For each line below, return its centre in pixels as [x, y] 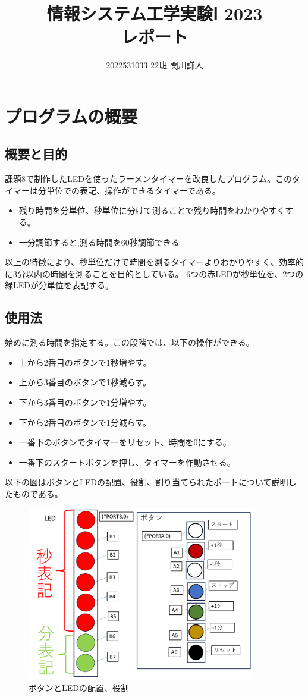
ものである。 [38, 494]
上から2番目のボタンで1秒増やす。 [85, 362]
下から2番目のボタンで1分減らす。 [85, 422]
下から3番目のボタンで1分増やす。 [85, 402]
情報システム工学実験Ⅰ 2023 [155, 13]
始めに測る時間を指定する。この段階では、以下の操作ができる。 [130, 342]
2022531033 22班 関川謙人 [155, 65]
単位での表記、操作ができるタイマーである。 [133, 190]
